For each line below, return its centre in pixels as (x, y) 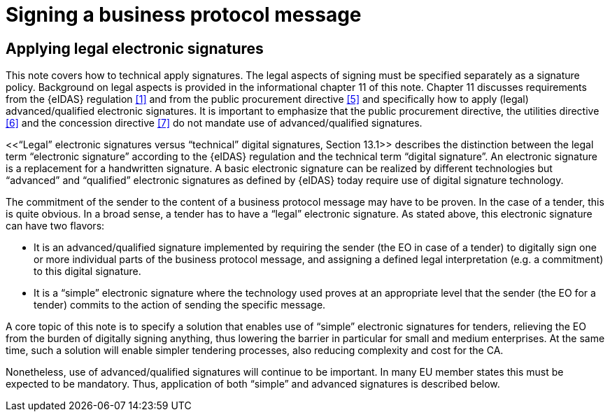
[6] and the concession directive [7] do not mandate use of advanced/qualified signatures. (214, 123)
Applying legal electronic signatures (135, 48)
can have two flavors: (55, 226)
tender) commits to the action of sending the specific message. (180, 305)
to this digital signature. (87, 271)
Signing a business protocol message (184, 15)
